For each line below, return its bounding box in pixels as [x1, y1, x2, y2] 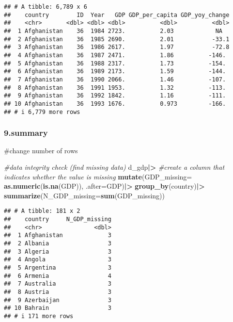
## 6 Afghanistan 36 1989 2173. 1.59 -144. [4, 68, 226, 75]
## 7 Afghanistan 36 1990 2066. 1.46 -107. [4, 76, 226, 83]
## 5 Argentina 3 [4, 264, 111, 271]
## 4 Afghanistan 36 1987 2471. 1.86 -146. [4, 51, 226, 59]
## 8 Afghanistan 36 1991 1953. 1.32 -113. [4, 84, 226, 91]
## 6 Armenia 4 [4, 272, 111, 279]
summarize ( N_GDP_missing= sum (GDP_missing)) [4, 190, 165, 200]
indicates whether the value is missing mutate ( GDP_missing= [4, 171, 192, 181]
